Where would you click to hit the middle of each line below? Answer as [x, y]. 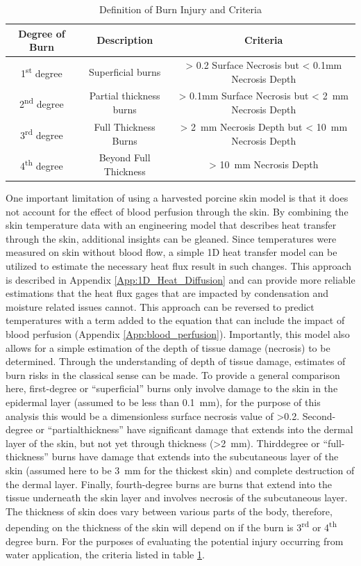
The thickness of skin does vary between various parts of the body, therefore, [169, 511]
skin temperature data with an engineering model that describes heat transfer [171, 225]
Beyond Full [125, 157]
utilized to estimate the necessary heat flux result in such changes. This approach [179, 266]
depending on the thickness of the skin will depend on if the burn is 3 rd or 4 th [171, 526]
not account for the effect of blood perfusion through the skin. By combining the [177, 211]
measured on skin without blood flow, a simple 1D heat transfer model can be [171, 252]
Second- [319, 415]
